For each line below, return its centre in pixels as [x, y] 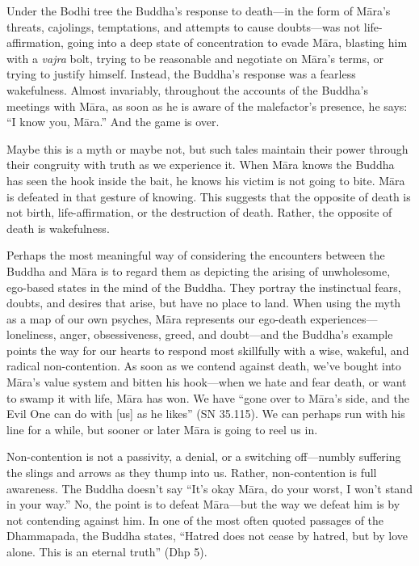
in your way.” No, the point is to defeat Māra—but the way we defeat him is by [203, 504]
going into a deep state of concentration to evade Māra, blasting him [237, 42]
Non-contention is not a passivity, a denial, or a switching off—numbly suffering [204, 456]
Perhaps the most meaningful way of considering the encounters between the [196, 255]
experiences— [344, 318]
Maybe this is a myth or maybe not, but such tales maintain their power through [207, 148]
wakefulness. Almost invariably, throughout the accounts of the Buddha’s [187, 89]
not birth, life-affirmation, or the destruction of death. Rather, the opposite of [199, 212]
